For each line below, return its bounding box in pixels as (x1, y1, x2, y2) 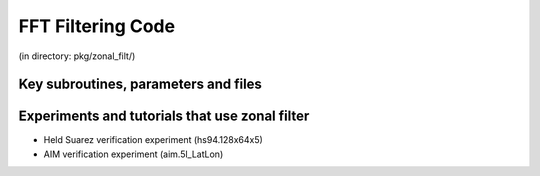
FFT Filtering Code (18, 15, 175, 37)
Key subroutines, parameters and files (18, 76, 262, 93)
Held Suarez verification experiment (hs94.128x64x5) (43, 134, 264, 146)
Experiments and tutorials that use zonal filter (18, 108, 310, 125)
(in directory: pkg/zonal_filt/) (18, 50, 136, 62)
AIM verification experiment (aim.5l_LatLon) (43, 148, 224, 160)
